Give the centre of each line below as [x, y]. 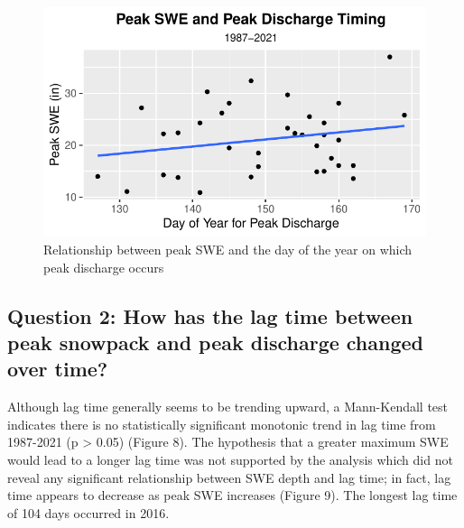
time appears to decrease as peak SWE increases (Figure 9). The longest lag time [232, 495]
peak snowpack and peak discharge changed [216, 342]
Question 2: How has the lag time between [210, 315]
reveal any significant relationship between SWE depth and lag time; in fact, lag [229, 477]
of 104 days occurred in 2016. [88, 512]
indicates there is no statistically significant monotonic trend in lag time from [222, 424]
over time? [58, 369]
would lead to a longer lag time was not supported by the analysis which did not [230, 459]
